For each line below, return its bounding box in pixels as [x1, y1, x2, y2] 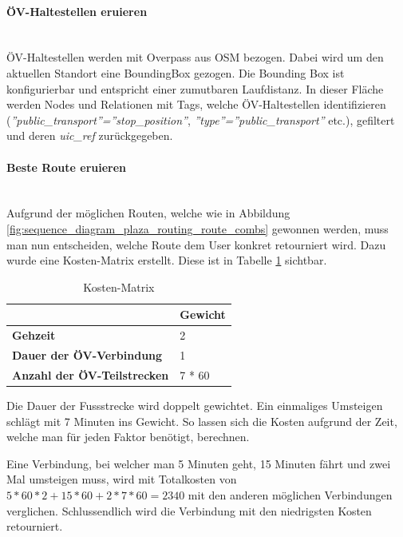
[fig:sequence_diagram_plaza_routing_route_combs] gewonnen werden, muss [6, 220, 389, 237]
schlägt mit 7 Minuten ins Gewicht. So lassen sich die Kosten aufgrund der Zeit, [6, 412, 397, 429]
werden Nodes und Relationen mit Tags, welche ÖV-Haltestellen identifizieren [6, 96, 386, 113]
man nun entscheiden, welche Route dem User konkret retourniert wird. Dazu [6, 236, 386, 253]
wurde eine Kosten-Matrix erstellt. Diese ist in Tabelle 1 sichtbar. [6, 252, 327, 268]
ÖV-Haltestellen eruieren [6, 2, 148, 19]
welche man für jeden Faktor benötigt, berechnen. [6, 428, 250, 445]
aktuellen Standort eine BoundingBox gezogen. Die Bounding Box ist [6, 64, 345, 81]
